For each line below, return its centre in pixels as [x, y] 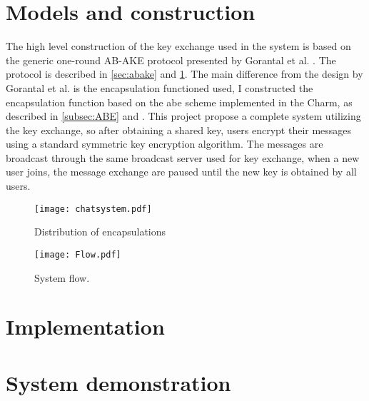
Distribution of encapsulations [100, 232]
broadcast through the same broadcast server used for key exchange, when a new [183, 157]
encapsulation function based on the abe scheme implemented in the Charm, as [179, 102]
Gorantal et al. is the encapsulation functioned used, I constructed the [160, 87]
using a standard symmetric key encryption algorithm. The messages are [165, 144]
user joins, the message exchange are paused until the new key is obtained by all [181, 172]
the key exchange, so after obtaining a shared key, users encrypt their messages [179, 130]
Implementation [85, 326]
